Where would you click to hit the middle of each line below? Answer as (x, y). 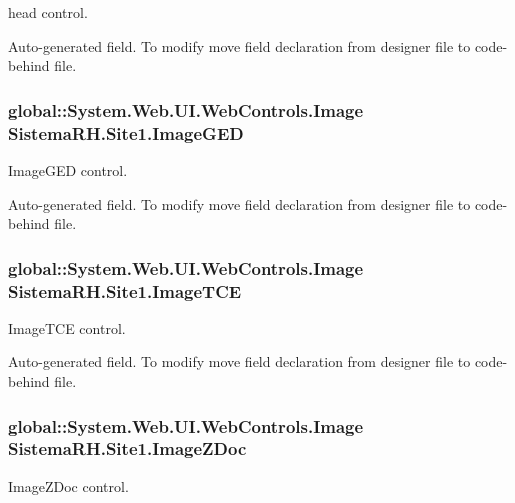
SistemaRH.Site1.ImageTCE (125, 290)
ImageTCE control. (67, 327)
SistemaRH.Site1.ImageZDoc (127, 448)
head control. (48, 12)
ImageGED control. (68, 169)
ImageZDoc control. (68, 485)
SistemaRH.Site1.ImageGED (126, 132)
